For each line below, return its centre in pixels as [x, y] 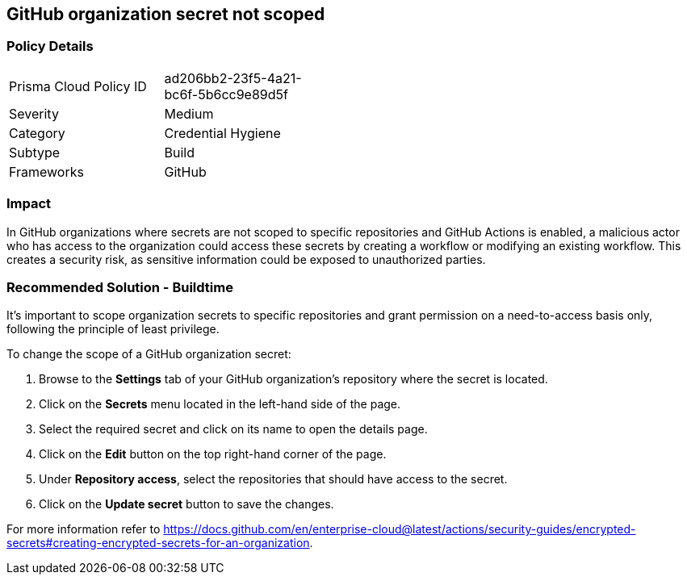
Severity [34, 113]
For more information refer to [84, 529]
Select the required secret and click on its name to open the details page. [233, 429]
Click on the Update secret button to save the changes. [186, 504]
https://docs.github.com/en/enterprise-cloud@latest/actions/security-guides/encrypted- [400, 529]
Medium [189, 113]
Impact [29, 204]
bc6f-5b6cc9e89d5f [226, 94]
